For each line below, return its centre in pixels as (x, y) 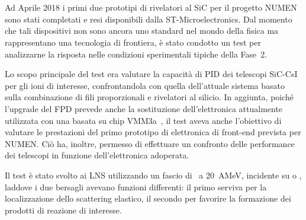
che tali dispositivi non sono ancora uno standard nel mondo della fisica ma (142, 31)
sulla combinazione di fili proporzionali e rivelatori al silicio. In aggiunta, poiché (149, 97)
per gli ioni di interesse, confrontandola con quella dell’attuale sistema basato (145, 85)
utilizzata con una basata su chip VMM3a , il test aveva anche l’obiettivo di (143, 120)
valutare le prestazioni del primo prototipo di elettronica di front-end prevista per (153, 132)
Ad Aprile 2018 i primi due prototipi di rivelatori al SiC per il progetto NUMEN (151, 7)
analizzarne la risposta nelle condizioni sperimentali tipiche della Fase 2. (136, 54)
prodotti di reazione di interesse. (63, 210)
